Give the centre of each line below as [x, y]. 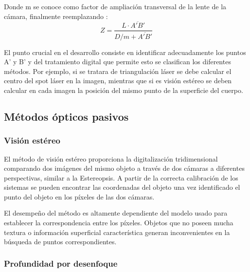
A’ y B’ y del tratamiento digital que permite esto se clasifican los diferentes [117, 62]
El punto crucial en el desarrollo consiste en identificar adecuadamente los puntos [125, 52]
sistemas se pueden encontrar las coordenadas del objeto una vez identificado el [122, 187]
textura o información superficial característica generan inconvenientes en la [117, 232]
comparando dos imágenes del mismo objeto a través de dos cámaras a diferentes [124, 168]
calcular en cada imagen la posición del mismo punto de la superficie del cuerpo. [124, 90]
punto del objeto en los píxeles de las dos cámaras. [79, 196]
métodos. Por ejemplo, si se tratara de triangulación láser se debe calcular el [118, 71]
